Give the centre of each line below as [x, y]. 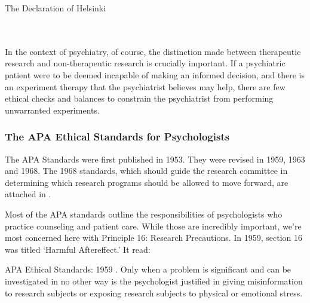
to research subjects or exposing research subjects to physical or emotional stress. [154, 293]
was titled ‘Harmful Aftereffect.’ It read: [78, 249]
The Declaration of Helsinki [56, 8]
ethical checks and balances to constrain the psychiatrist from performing [139, 98]
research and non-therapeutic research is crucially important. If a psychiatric [145, 63]
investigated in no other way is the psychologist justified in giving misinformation [154, 281]
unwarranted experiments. [52, 110]
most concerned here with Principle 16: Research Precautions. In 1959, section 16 [154, 238]
